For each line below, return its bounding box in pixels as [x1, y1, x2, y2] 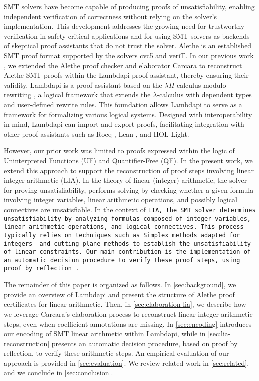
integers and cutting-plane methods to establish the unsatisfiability [4, 240, 251, 247]
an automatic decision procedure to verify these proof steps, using [4, 256, 240, 264]
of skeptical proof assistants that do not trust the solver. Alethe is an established [4, 40, 252, 51]
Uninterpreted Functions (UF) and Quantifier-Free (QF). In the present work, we [4, 155, 253, 165]
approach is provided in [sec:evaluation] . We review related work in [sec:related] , [4, 357, 249, 368]
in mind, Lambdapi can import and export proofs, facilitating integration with [4, 119, 244, 129]
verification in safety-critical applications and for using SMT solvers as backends [4, 30, 250, 41]
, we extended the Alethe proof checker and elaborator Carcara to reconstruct [4, 60, 242, 70]
